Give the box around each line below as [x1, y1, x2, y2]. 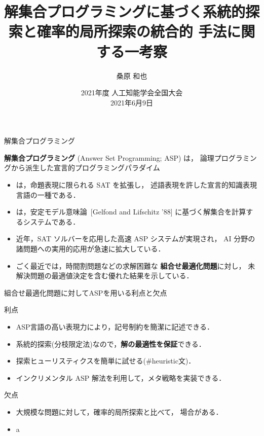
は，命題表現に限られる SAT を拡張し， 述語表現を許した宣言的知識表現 [16, 179, 257, 190]
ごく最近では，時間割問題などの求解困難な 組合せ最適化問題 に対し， [16, 260, 246, 271]
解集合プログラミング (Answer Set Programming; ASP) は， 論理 [4, 152, 214, 163]
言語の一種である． [16, 189, 80, 200]
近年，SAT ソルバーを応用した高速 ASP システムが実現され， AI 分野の [16, 233, 255, 244]
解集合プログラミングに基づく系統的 [4, 1, 246, 22]
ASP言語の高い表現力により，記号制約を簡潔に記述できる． [16, 321, 214, 332]
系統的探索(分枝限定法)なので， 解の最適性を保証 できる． [16, 338, 206, 349]
